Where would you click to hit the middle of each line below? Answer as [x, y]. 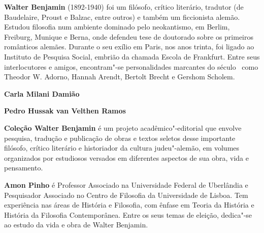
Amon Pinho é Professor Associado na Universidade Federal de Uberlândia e [126, 184]
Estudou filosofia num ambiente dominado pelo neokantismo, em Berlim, [117, 27]
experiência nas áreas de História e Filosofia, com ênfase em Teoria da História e [129, 205]
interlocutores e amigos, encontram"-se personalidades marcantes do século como [131, 66]
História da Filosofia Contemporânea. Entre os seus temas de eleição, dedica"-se [128, 214]
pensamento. [24, 168]
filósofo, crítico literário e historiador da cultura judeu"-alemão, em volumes [122, 148]
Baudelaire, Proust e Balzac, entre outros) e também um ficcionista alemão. [122, 17]
